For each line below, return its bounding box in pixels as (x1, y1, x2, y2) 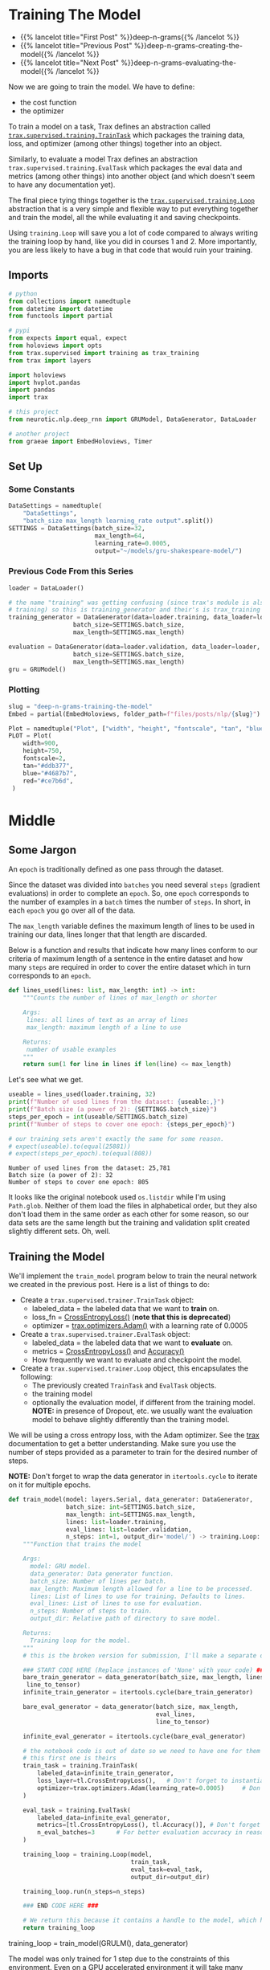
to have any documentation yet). (8, 179, 116, 190)
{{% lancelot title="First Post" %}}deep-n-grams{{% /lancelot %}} (19, 32, 239, 42)
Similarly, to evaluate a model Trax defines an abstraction (8, 154, 198, 164)
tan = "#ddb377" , (22, 762, 74, 770)
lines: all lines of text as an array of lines (26, 1016, 189, 1024)
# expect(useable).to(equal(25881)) (8, 1142, 131, 1151)
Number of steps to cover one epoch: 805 (8, 1179, 149, 1187)
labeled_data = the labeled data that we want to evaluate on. (31, 1338, 233, 1347)
